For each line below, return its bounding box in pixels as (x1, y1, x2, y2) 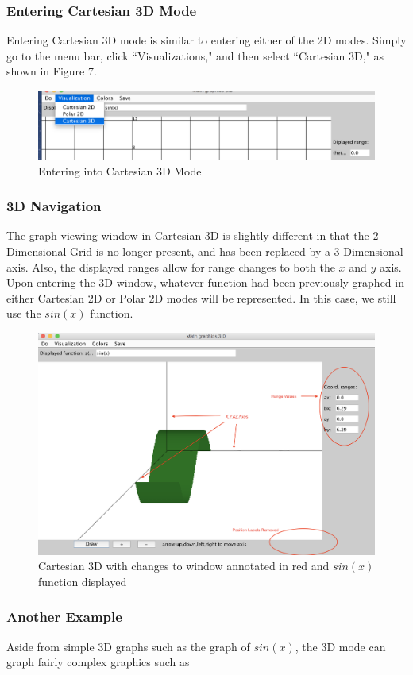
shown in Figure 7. (6, 63, 97, 79)
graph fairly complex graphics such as (6, 654, 190, 670)
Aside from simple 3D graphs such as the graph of (6, 638, 250, 654)
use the (6, 305, 41, 322)
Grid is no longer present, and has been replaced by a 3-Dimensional (69, 242, 403, 259)
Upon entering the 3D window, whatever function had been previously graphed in (6, 274, 404, 291)
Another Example (6, 607, 122, 627)
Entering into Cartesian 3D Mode (38, 162, 202, 179)
